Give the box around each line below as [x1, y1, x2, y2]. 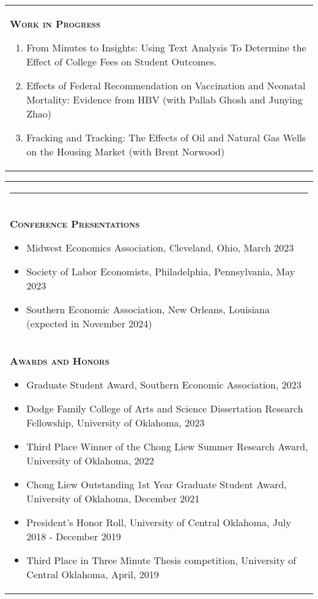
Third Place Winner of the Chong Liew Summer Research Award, [26, 439, 308, 453]
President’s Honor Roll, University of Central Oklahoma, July [26, 515, 291, 529]
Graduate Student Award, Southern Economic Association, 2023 [26, 378, 301, 392]
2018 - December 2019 [26, 529, 121, 543]
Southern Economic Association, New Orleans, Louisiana [26, 302, 270, 316]
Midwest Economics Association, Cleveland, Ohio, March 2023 [26, 240, 294, 255]
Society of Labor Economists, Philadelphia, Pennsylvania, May [26, 264, 295, 278]
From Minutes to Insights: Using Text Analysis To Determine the [26, 40, 306, 54]
